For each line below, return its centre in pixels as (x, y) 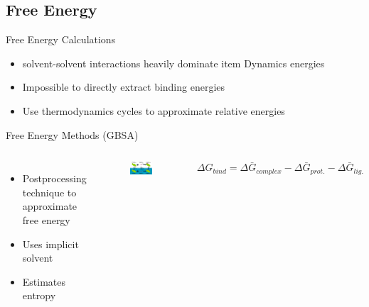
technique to (49, 192)
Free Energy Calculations (61, 39)
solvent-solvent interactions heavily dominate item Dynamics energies (173, 63)
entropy (39, 295)
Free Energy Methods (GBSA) (72, 134)
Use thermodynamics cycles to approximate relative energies (154, 110)
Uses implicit (50, 244)
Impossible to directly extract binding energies (124, 87)
